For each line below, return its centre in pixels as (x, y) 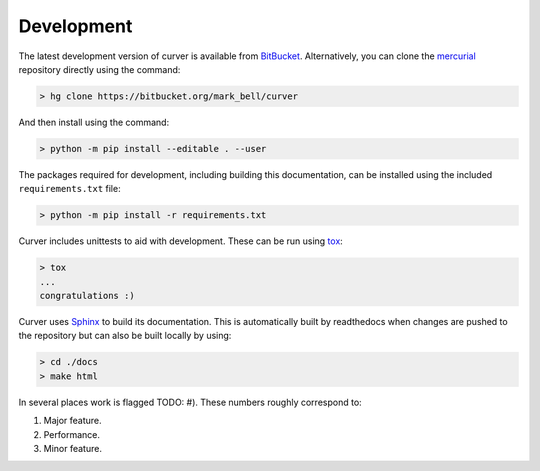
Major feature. (72, 421)
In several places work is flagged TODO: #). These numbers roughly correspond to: (190, 402)
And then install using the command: (94, 122)
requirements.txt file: (69, 189)
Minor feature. (72, 448)
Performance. (71, 434)
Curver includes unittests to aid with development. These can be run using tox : (181, 241)
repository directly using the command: (99, 69)
